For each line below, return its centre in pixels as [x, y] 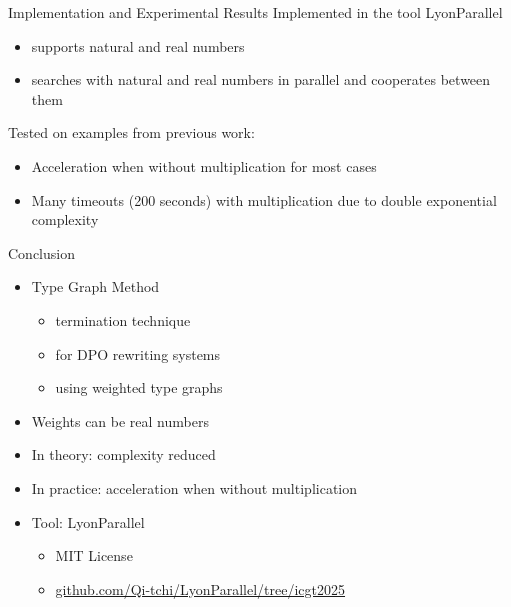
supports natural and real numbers [138, 45]
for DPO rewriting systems [138, 353]
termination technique [123, 319]
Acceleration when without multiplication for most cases [204, 165]
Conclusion [41, 252]
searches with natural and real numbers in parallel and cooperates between [261, 79]
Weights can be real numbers [120, 420]
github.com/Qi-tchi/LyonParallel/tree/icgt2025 [200, 588]
